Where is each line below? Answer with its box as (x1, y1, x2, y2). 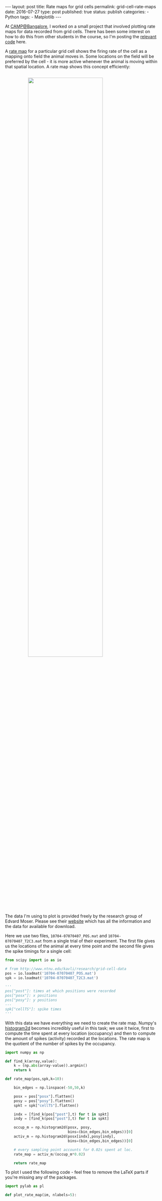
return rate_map (14, 1160, 47, 1166)
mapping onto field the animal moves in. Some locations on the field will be (5, 53, 154, 59)
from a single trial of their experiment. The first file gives (43, 938, 155, 944)
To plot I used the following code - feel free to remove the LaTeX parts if (5, 1169, 148, 1175)
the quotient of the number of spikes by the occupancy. (5, 1041, 116, 1046)
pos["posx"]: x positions (5, 993, 57, 998)
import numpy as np (5, 1050, 44, 1055)
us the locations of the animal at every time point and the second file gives (5, 943, 154, 949)
